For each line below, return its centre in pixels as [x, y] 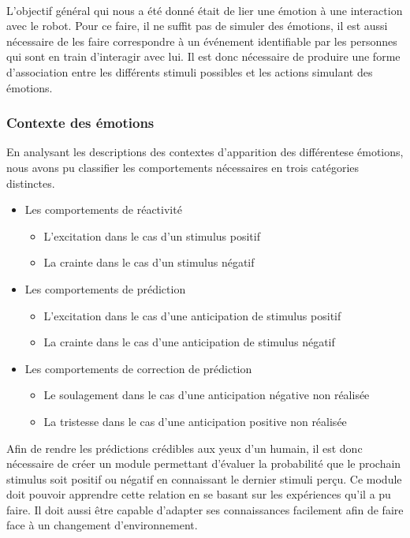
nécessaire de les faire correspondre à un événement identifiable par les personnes [202, 41]
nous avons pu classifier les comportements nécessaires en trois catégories [183, 167]
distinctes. [31, 183]
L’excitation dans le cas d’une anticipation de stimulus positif [192, 315]
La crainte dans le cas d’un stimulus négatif [149, 262]
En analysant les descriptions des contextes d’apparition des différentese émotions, [205, 152]
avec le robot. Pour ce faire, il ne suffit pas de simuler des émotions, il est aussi [197, 26]
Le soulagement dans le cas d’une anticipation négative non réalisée [207, 395]
